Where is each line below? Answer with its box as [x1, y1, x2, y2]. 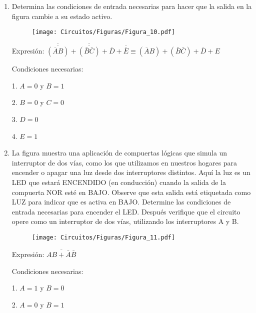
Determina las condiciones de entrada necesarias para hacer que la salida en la [11, 1, 252, 11]
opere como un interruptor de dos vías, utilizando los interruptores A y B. [11, 216, 239, 226]
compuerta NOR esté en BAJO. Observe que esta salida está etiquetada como [11, 186, 251, 197]
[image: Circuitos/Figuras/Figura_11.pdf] [31, 234, 175, 241]
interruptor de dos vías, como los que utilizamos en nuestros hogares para [11, 157, 237, 167]
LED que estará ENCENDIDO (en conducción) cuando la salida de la [11, 177, 226, 187]
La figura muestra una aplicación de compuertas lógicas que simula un [11, 147, 227, 158]
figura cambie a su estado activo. [11, 10, 112, 21]
